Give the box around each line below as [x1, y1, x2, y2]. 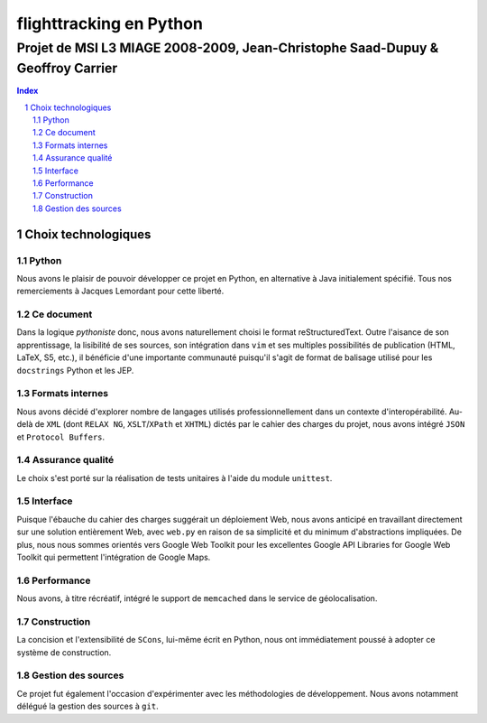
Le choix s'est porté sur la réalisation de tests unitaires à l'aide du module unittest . [16, 472, 333, 483]
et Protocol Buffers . [16, 431, 106, 442]
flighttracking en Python [16, 14, 203, 33]
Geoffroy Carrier [16, 60, 118, 77]
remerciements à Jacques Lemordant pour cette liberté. [16, 285, 225, 297]
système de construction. [16, 646, 112, 658]
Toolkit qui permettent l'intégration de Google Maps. [16, 552, 211, 562]
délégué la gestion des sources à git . [16, 700, 159, 712]
